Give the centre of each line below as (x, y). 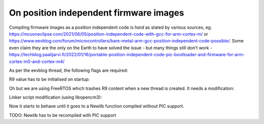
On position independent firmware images (97, 13)
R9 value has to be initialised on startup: (49, 79)
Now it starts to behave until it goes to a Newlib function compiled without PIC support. (97, 106)
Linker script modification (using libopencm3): (55, 97)
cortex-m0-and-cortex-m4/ (37, 62)
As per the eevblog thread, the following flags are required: (68, 70)
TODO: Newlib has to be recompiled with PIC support (63, 115)
